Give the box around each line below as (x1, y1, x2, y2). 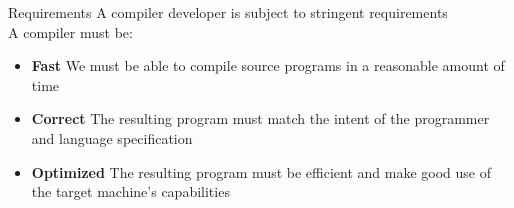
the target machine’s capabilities (31, 181, 230, 202)
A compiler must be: (8, 21, 133, 42)
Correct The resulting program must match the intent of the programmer (31, 108, 490, 129)
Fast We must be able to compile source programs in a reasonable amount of (31, 55, 505, 76)
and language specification (31, 127, 193, 148)
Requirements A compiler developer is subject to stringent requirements (8, 2, 448, 22)
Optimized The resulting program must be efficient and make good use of (31, 161, 492, 182)
